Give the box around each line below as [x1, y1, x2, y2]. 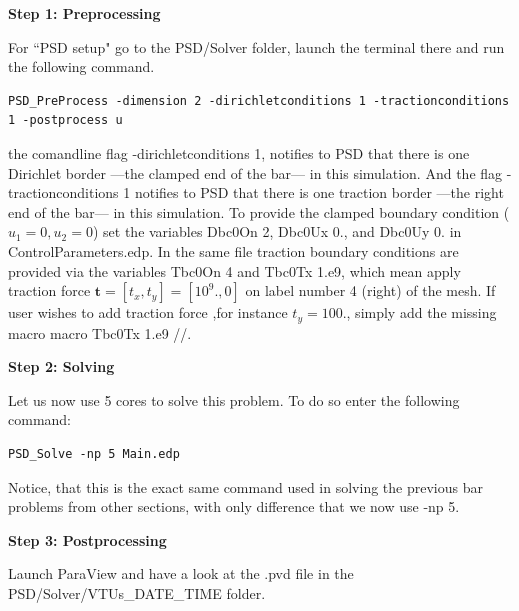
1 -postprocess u [8, 113, 123, 128]
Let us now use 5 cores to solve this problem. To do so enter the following [8, 389, 460, 410]
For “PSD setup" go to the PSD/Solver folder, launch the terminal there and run [8, 36, 505, 57]
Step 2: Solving [8, 356, 115, 377]
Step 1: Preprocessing [8, 3, 161, 23]
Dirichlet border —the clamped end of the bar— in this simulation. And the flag [8, 162, 503, 183]
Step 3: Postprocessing [8, 529, 167, 550]
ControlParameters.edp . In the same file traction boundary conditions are [8, 240, 459, 261]
